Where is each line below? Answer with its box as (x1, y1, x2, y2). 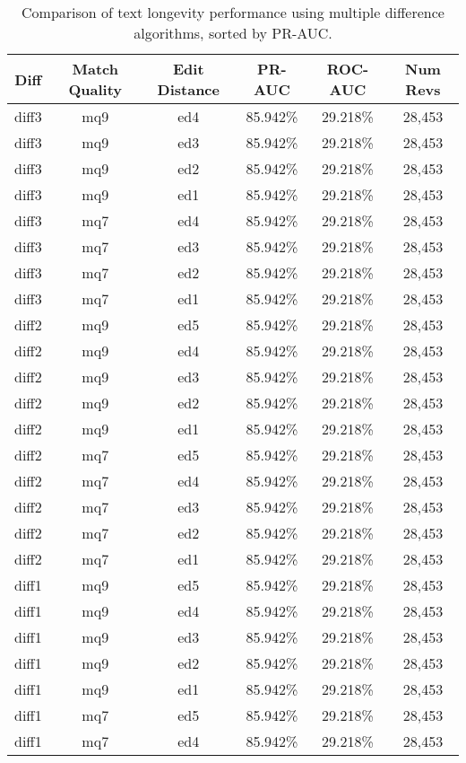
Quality (68, 79, 123, 100)
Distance (157, 79, 220, 100)
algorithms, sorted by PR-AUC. (134, 22, 332, 43)
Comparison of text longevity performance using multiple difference (22, 2, 444, 22)
